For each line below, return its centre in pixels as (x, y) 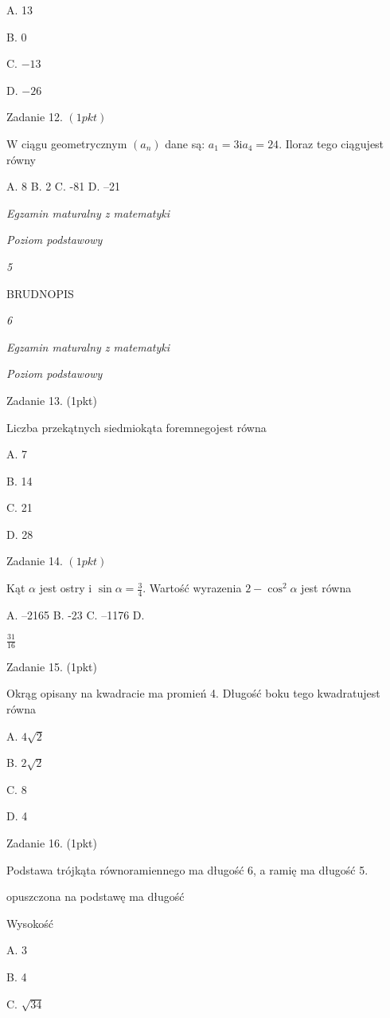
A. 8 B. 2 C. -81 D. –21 (64, 186)
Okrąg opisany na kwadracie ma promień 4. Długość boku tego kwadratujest (193, 693)
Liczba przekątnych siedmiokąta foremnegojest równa (136, 427)
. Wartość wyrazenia (192, 588)
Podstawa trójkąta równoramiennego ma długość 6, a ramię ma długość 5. (187, 869)
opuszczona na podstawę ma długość (96, 896)
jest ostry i (66, 588)
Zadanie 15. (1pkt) (52, 666)
